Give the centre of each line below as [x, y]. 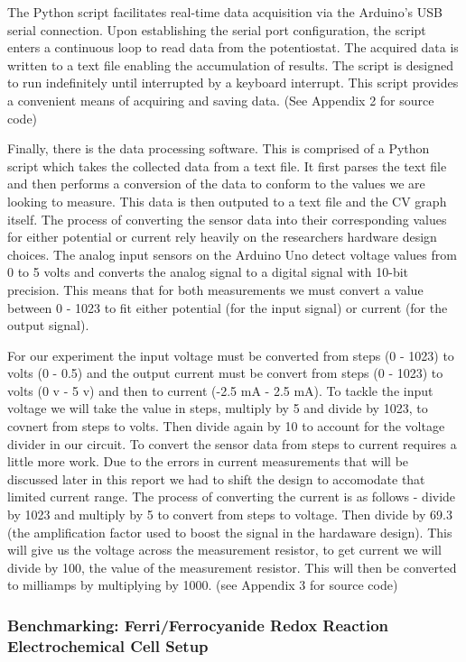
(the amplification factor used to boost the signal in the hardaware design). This [230, 532]
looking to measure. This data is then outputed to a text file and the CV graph [227, 201]
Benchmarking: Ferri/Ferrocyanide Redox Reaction [198, 625]
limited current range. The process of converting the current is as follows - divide [232, 496]
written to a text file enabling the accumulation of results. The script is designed [230, 64]
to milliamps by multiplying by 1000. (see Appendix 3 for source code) [203, 585]
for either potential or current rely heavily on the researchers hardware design [222, 237]
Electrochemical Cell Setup [108, 645]
